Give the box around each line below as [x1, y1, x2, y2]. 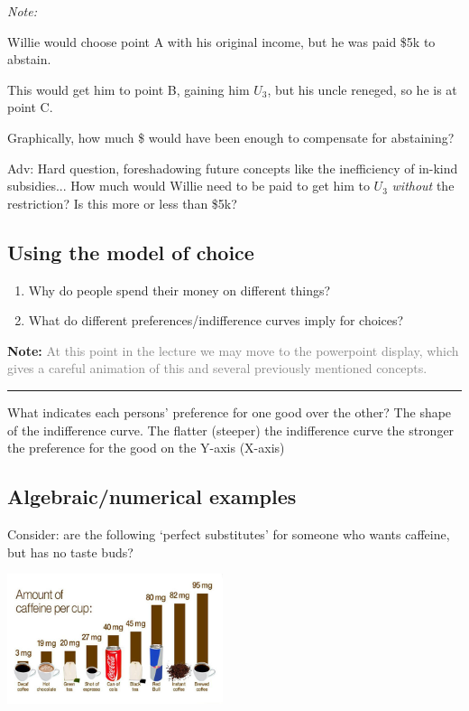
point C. [7, 98, 53, 117]
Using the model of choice [7, 238, 254, 266]
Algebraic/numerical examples [7, 482, 297, 510]
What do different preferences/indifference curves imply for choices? [28, 311, 404, 330]
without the [391, 176, 455, 195]
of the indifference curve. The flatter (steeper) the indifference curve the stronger [7, 420, 455, 439]
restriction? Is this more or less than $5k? [7, 193, 237, 212]
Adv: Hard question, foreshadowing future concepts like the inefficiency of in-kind [7, 158, 458, 177]
